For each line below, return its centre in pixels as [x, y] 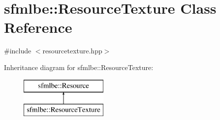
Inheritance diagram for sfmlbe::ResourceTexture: [79, 67]
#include [18, 51]
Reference [38, 27]
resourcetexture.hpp [72, 51]
